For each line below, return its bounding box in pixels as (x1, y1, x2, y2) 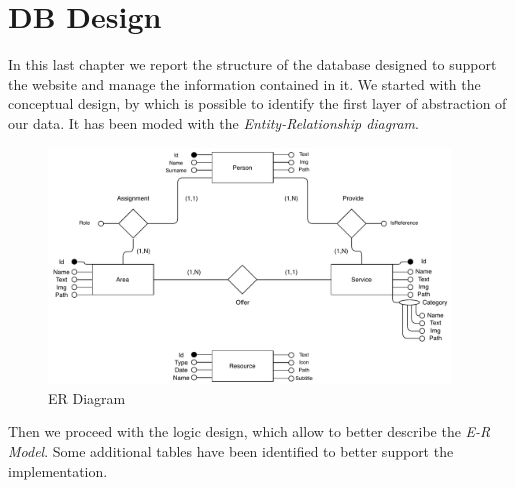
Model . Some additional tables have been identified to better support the (8, 441, 454, 462)
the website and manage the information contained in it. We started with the (8, 73, 481, 94)
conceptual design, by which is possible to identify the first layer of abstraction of (8, 93, 507, 114)
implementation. (8, 460, 108, 481)
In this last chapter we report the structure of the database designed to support (8, 54, 497, 75)
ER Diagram (48, 387, 126, 408)
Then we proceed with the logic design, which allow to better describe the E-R (8, 421, 491, 442)
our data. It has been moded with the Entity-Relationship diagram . (8, 112, 419, 133)
